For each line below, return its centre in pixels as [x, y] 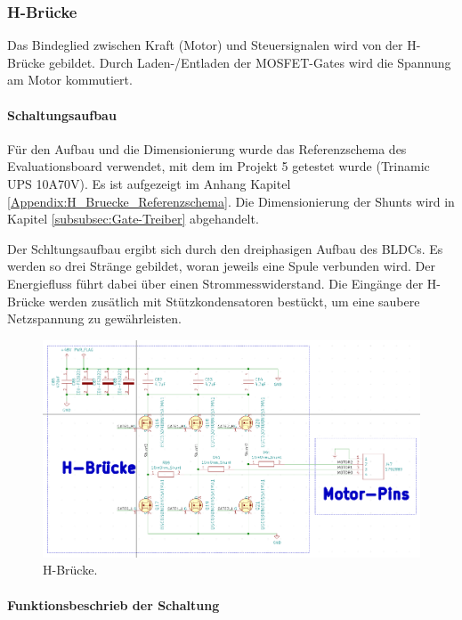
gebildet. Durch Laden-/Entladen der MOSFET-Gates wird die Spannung [250, 62]
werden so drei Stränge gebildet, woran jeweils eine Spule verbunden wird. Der [221, 266]
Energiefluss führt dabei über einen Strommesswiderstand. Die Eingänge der [215, 283]
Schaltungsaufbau [62, 114]
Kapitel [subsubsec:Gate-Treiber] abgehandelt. [133, 219]
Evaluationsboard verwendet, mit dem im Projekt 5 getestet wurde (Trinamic [219, 166]
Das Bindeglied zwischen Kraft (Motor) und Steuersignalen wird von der [205, 45]
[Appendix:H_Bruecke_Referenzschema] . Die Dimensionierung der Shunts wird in [231, 201]
